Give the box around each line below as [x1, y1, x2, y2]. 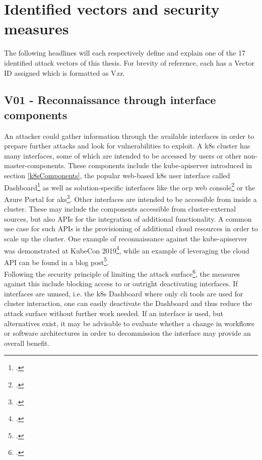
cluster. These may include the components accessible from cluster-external [4, 203, 236, 214]
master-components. [4, 160, 66, 171]
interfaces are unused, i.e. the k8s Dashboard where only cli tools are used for [4, 288, 243, 298]
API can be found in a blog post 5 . [4, 255, 109, 267]
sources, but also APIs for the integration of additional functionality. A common [4, 213, 252, 224]
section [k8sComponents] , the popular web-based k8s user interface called [4, 170, 230, 181]
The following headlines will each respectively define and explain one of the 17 [4, 47, 245, 58]
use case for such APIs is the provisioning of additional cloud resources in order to [4, 223, 258, 234]
